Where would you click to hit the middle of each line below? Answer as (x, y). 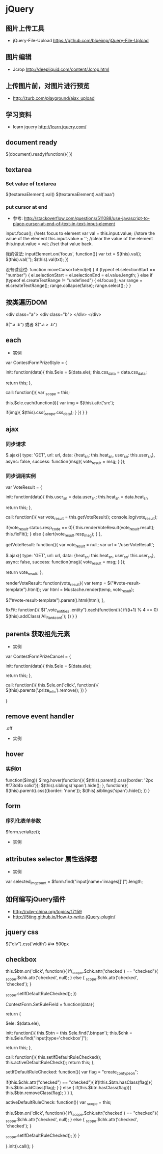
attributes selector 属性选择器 (52, 859)
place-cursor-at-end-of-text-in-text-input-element (64, 224)
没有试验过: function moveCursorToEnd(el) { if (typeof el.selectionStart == (81, 270)
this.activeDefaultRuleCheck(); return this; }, (50, 1062)
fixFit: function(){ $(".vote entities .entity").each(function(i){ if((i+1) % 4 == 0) (82, 610)
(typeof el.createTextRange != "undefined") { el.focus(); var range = (74, 281)
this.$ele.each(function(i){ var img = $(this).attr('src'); (60, 403)
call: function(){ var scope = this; (38, 393)
